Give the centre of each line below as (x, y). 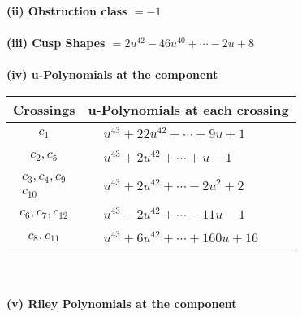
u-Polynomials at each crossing (188, 109)
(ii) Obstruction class (67, 11)
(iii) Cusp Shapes (56, 43)
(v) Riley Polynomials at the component (122, 303)
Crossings (44, 109)
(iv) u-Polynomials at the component (112, 74)
